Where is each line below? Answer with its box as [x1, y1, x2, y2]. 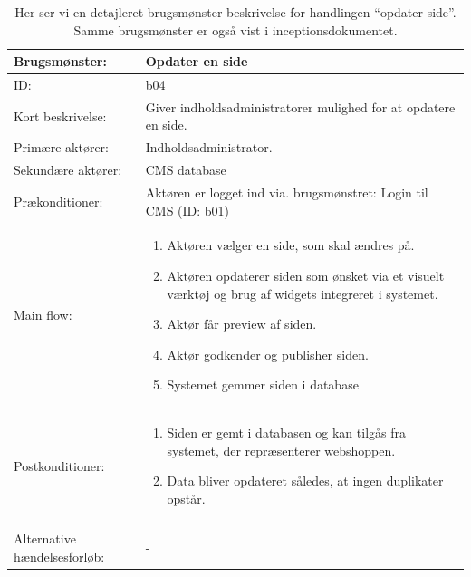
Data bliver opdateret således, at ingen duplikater [167, 471, 444, 490]
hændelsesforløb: [14, 546, 105, 565]
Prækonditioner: [14, 191, 103, 210]
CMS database [145, 160, 226, 179]
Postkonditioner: [14, 456, 105, 475]
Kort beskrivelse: [14, 106, 107, 125]
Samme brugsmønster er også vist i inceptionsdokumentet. [73, 20, 398, 39]
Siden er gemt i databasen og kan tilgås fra [167, 423, 406, 442]
